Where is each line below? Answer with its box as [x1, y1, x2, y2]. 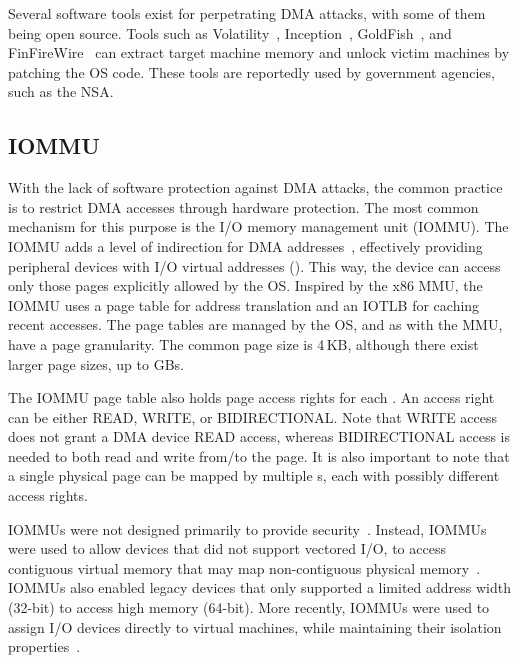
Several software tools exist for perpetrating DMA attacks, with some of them [8, 3, 486, 23]
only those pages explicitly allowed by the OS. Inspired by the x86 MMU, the [8, 275, 483, 296]
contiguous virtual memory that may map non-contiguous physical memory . [8, 557, 481, 578]
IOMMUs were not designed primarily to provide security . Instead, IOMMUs [8, 518, 487, 539]
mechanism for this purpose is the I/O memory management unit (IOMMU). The [8, 216, 509, 237]
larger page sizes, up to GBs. [8, 353, 184, 374]
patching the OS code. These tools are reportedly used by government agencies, [8, 61, 495, 82]
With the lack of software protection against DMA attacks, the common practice [8, 177, 503, 198]
